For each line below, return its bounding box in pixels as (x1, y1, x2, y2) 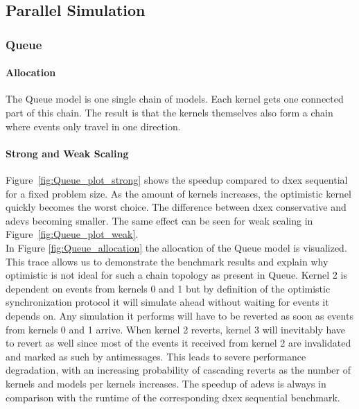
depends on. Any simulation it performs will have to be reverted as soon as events (6, 308, 353, 322)
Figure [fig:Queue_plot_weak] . (6, 227, 139, 241)
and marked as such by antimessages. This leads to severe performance (6, 349, 306, 363)
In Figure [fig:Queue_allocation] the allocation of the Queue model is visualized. (6, 240, 347, 254)
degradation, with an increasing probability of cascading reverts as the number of (6, 363, 351, 377)
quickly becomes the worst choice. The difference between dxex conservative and (6, 200, 347, 214)
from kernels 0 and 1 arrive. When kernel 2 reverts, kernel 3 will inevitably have (6, 322, 346, 336)
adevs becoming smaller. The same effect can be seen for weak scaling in (6, 213, 313, 227)
